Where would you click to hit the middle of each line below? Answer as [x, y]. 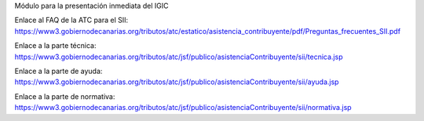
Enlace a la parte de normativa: [65, 96]
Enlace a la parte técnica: [55, 46]
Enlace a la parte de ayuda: [58, 71]
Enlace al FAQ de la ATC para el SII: [71, 20]
